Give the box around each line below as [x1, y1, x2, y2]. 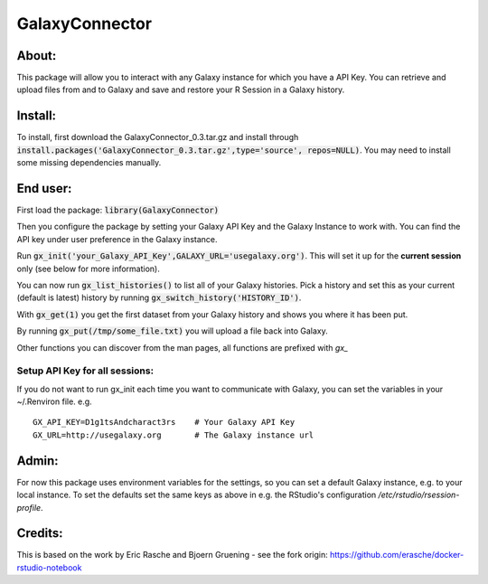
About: [16, 48, 57, 63]
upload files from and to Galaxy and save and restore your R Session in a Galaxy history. [16, 84, 345, 95]
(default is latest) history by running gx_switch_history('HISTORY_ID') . [16, 292, 302, 303]
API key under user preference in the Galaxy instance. [16, 233, 218, 244]
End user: [16, 181, 72, 196]
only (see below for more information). [16, 263, 160, 274]
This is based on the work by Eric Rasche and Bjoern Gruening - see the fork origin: [16, 550, 329, 560]
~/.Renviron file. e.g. [16, 396, 92, 407]
